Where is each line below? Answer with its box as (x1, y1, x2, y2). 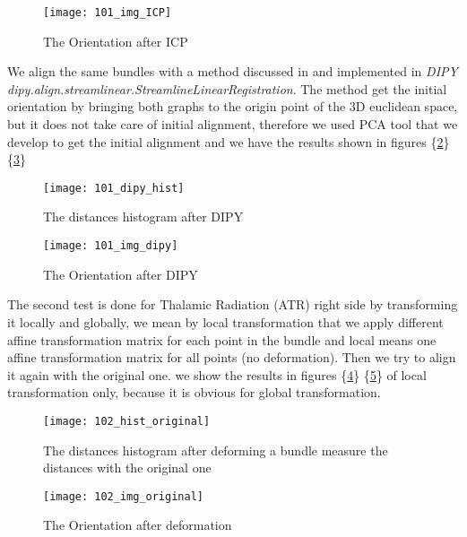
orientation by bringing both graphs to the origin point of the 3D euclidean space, (7, 97, 458, 116)
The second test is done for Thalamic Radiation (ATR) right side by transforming (7, 295, 458, 314)
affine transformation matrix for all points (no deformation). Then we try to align (7, 348, 456, 367)
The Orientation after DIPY (43, 264, 198, 283)
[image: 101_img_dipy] (43, 239, 178, 253)
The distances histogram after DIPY (43, 207, 244, 226)
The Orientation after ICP (43, 31, 188, 50)
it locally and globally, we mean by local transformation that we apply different (7, 312, 444, 331)
